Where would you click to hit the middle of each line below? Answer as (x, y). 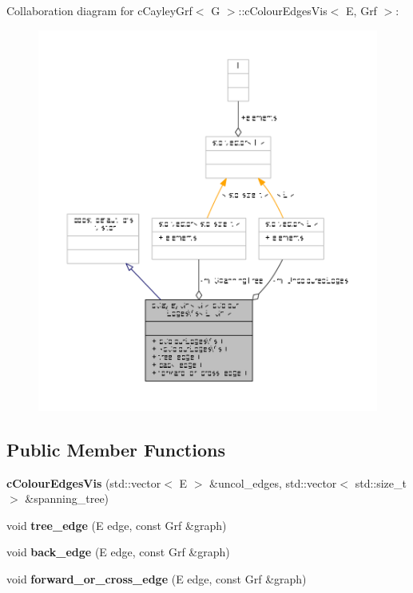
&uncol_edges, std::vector (273, 482)
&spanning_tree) (67, 498)
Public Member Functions (116, 449)
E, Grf (361, 10)
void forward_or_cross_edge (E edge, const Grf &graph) (157, 578)
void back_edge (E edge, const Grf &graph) (118, 552)
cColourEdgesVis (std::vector (84, 482)
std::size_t (381, 482)
